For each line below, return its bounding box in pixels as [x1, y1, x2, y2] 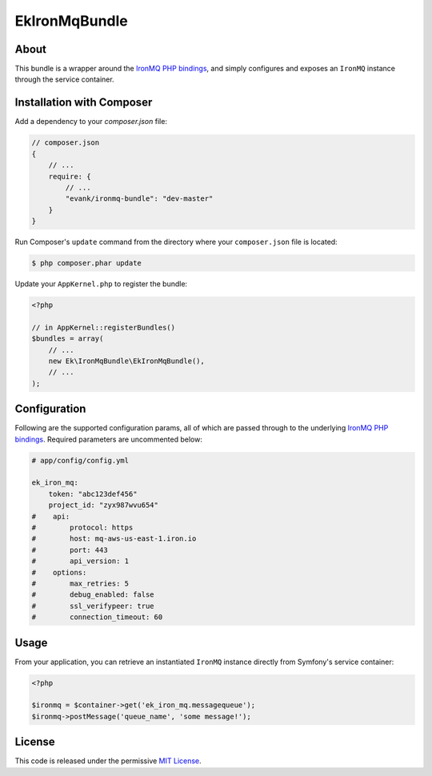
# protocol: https [31, 522, 134, 532]
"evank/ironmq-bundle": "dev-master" [65, 194, 214, 203]
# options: [31, 568, 87, 577]
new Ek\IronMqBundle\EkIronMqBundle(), [48, 356, 206, 366]
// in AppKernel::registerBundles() [31, 322, 176, 332]
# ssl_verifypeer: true [31, 601, 155, 610]
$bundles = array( [31, 334, 104, 343]
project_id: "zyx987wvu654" [48, 501, 159, 510]
